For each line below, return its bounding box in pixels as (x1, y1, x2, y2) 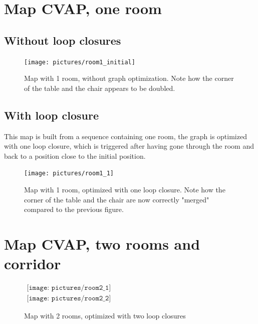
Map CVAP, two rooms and (4, 234, 200, 254)
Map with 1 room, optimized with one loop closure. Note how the (24, 184, 225, 195)
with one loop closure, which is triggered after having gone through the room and (4, 141, 254, 151)
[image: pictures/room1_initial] (24, 58, 135, 66)
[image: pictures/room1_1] (24, 170, 114, 177)
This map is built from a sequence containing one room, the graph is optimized (4, 131, 247, 141)
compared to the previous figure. (24, 204, 124, 214)
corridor (4, 253, 61, 274)
